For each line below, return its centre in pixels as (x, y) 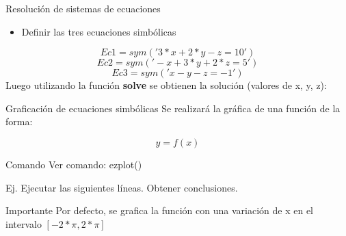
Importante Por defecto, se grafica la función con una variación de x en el (159, 210)
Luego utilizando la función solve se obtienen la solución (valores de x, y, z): (166, 85)
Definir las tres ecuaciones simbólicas (99, 31)
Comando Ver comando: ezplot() (74, 164)
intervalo (24, 223)
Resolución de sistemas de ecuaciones (83, 8)
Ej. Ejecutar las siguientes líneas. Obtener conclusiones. (122, 187)
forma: (19, 121)
